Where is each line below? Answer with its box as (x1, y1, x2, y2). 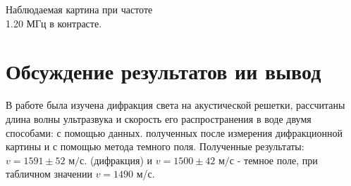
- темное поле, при (237, 152, 318, 167)
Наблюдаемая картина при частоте (6, 2, 153, 16)
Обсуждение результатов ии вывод (6, 57, 321, 86)
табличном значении (6, 166, 92, 181)
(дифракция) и (90, 152, 153, 167)
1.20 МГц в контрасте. (6, 15, 102, 30)
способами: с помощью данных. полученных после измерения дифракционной (6, 125, 343, 140)
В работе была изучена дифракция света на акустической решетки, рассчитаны (6, 98, 345, 112)
